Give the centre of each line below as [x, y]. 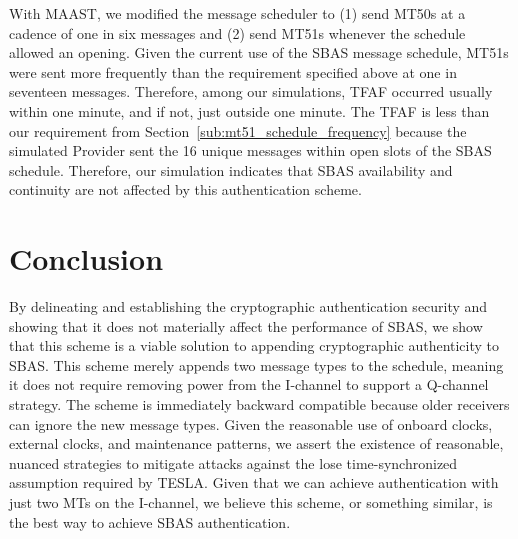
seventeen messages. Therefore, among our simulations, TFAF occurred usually [251, 91]
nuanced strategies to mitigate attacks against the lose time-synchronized [233, 462]
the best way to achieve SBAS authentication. [150, 521]
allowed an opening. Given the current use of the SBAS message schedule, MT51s [259, 52]
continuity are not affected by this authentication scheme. [185, 189]
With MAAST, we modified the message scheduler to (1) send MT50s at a [237, 13]
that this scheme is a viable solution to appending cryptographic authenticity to [254, 345]
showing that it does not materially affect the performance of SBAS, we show [246, 325]
